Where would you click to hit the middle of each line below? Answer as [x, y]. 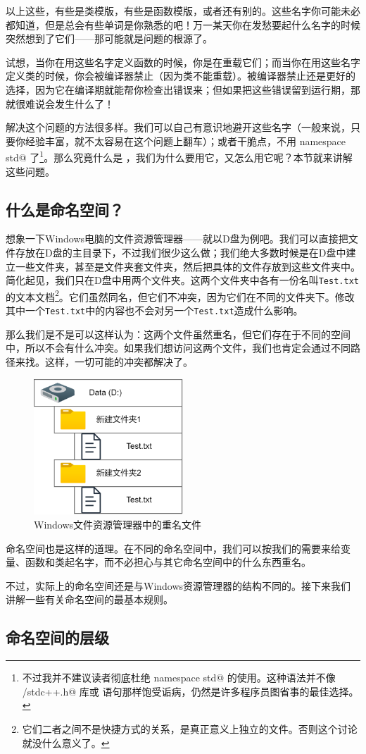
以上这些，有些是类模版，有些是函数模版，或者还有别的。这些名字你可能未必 [183, 11]
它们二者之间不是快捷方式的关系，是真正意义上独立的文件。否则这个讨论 [190, 728]
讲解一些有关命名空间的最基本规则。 [89, 599]
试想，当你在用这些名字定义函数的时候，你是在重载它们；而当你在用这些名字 [183, 62]
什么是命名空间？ [65, 209]
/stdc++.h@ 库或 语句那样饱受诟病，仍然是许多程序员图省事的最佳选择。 [190, 691]
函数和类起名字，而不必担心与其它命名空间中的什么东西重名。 [168, 562]
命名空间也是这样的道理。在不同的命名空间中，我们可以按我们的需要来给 [173, 548]
